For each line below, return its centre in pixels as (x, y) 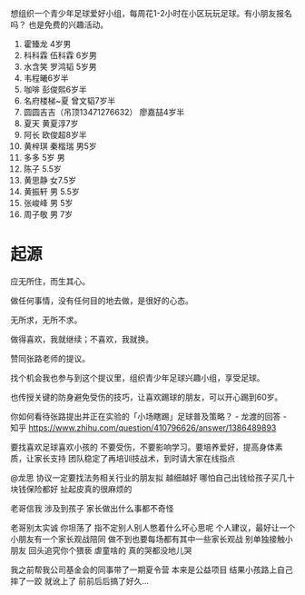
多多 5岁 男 (44, 158)
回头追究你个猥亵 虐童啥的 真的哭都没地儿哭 (110, 550)
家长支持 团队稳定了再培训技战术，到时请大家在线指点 (134, 458)
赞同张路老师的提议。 (50, 358)
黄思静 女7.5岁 (50, 180)
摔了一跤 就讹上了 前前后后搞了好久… (79, 580)
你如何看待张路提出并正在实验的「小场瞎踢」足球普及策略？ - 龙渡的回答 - (148, 416)
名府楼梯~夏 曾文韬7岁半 (69, 101)
